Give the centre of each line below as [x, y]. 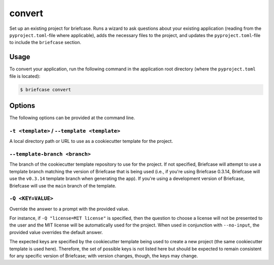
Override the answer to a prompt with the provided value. [69, 209]
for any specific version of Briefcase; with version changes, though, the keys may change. [104, 256]
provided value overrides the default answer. [56, 232]
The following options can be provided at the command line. [72, 118]
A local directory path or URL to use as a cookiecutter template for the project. [91, 141]
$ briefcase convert [45, 89]
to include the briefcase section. [45, 43]
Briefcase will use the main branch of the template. [63, 185]
